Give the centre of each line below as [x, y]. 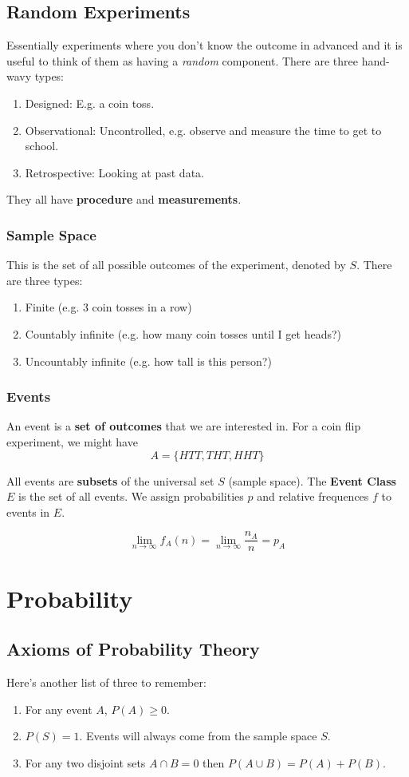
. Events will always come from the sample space [198, 736]
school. [42, 146]
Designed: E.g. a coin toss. [90, 103]
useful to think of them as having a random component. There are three [182, 60]
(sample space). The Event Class [312, 480]
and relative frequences [313, 496]
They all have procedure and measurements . [124, 199]
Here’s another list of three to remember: [106, 682]
